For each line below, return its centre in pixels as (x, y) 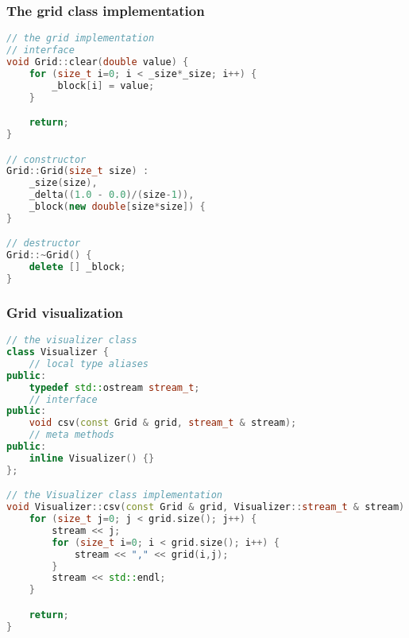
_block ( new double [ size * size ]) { (117, 207)
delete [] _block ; (77, 267)
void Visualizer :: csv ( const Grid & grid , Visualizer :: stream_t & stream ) (206, 507)
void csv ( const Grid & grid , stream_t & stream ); (163, 423)
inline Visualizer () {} (92, 458)
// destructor (44, 244)
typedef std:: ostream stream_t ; (114, 387)
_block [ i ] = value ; (103, 85)
